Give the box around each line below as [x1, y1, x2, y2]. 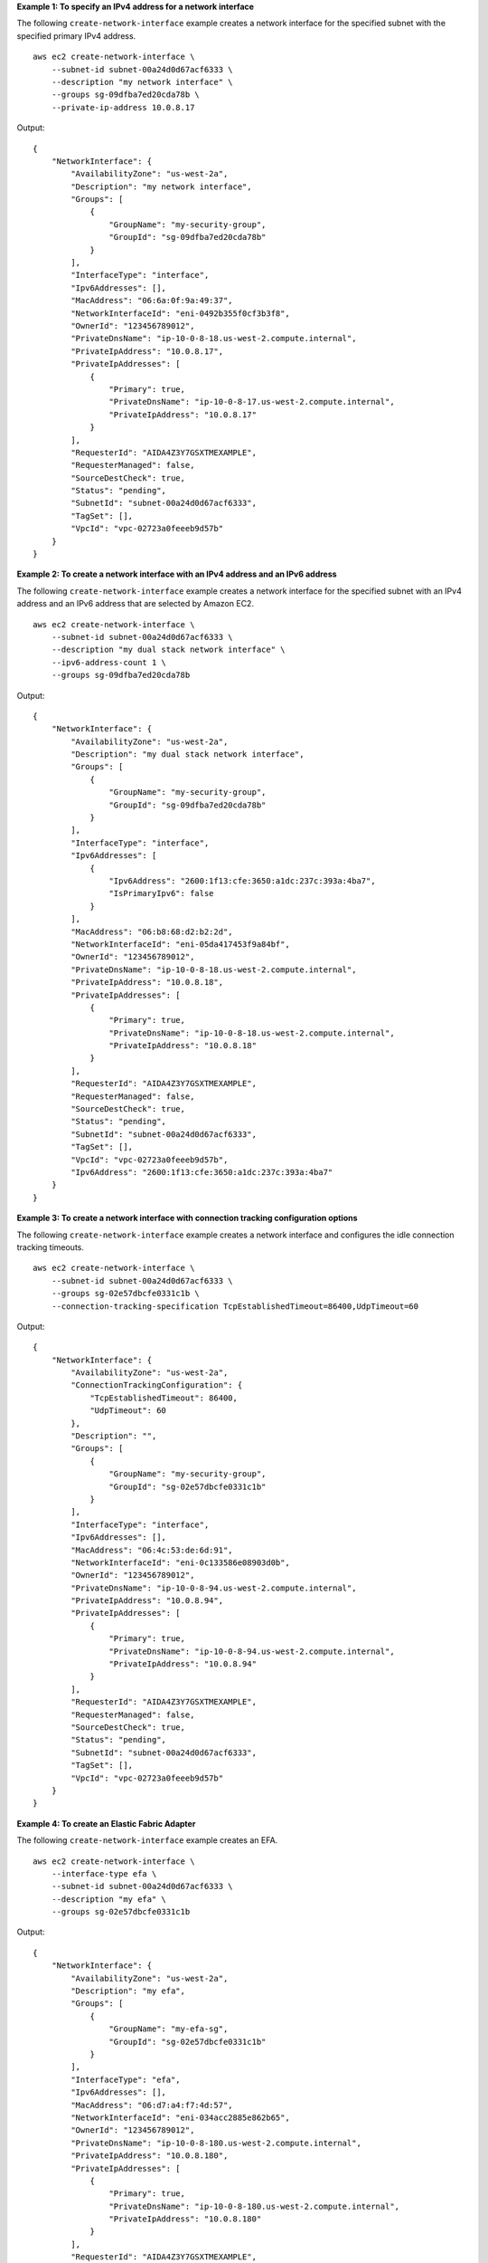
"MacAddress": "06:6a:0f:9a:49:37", [70, 295, 234, 306]
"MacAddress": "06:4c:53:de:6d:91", [70, 1544, 234, 1555]
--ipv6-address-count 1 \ [51, 657, 167, 667]
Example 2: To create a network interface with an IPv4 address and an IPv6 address [16, 568, 338, 579]
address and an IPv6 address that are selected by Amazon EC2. [16, 598, 255, 609]
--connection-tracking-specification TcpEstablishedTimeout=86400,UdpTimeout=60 [51, 1301, 419, 1312]
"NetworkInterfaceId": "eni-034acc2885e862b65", [70, 2112, 291, 2123]
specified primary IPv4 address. [16, 30, 136, 41]
